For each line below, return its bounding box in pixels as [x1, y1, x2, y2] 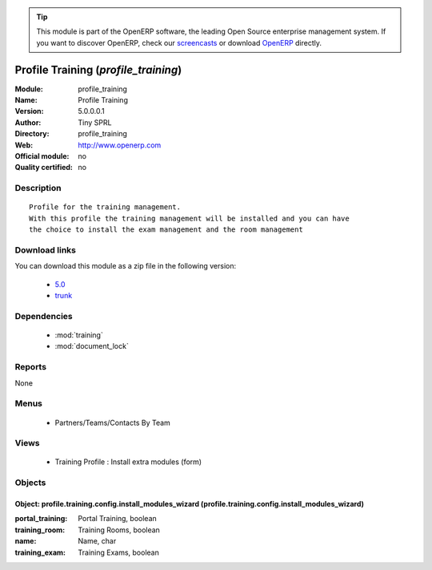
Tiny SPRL [78, 117, 112, 127]
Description [14, 183, 62, 194]
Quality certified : [14, 163, 74, 172]
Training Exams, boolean [78, 548, 159, 557]
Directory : [14, 129, 50, 139]
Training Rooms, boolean [78, 525, 160, 535]
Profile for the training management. [29, 203, 182, 212]
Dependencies [14, 310, 74, 321]
